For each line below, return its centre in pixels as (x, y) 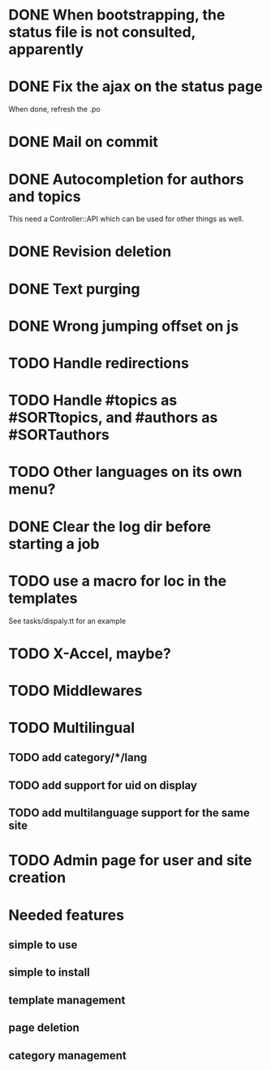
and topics (45, 196)
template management (67, 1000)
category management (68, 1055)
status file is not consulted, (102, 32)
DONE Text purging (74, 289)
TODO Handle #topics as (93, 401)
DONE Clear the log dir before (110, 526)
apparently (46, 50)
